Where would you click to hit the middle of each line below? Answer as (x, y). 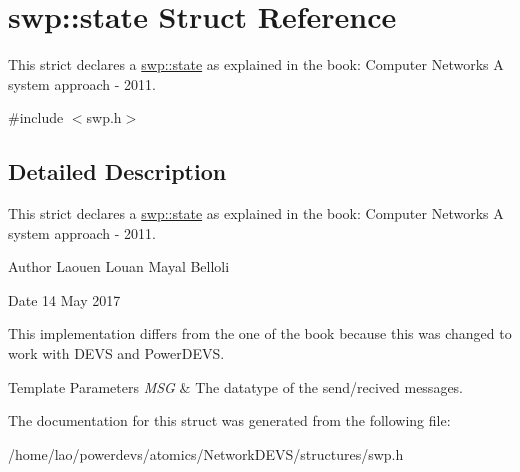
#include (36, 117)
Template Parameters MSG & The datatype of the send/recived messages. (236, 386)
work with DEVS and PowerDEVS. (116, 353)
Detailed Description (117, 171)
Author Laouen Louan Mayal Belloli (119, 266)
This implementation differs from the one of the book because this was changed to (260, 333)
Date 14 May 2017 (64, 299)
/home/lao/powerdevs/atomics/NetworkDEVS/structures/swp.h (206, 453)
